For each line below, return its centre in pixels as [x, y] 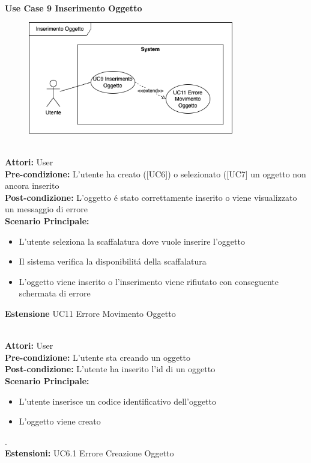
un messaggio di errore [46, 209]
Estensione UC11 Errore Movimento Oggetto [90, 313]
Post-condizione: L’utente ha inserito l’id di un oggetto [110, 369]
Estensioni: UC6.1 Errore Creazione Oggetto [89, 453]
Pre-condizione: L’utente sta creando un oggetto [98, 357]
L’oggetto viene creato [60, 421]
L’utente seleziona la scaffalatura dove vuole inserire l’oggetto [132, 241]
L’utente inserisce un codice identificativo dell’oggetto [118, 401]
